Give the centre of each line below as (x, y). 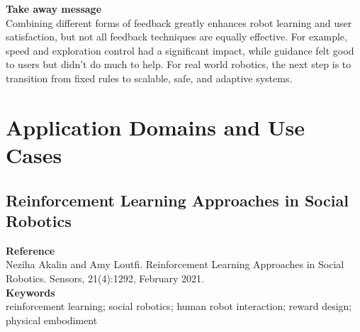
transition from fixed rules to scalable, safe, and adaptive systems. (149, 78)
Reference (30, 250)
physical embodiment (52, 320)
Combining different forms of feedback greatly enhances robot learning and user (179, 22)
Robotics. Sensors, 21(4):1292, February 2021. (105, 278)
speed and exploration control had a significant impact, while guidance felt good (180, 50)
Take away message (54, 9)
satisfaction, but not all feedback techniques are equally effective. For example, (176, 37)
